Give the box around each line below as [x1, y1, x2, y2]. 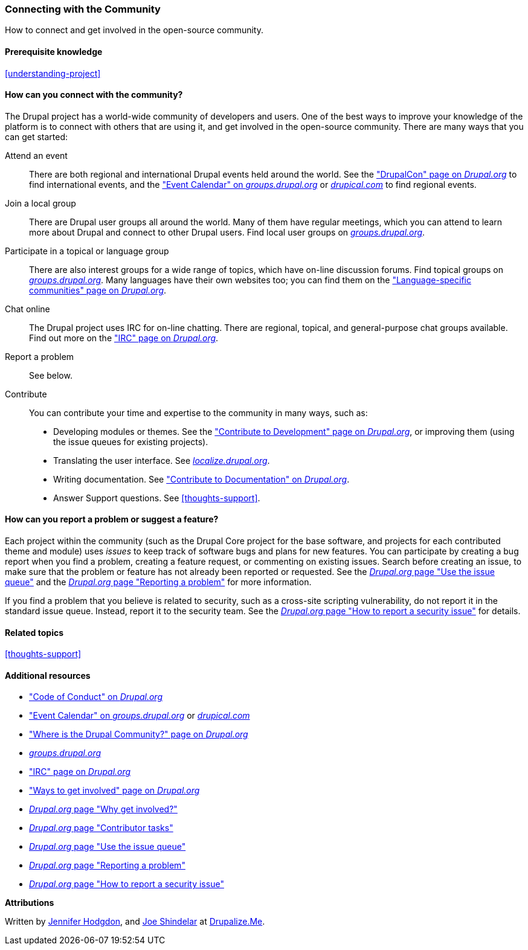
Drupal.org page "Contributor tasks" [29, 823, 173, 833]
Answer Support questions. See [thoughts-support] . [53, 492, 260, 503]
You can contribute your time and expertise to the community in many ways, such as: [29, 407, 368, 418]
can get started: [5, 131, 68, 142]
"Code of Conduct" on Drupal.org [29, 692, 163, 702]
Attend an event [5, 150, 68, 161]
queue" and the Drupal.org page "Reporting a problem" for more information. [5, 577, 312, 588]
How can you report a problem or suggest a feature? [5, 514, 219, 525]
